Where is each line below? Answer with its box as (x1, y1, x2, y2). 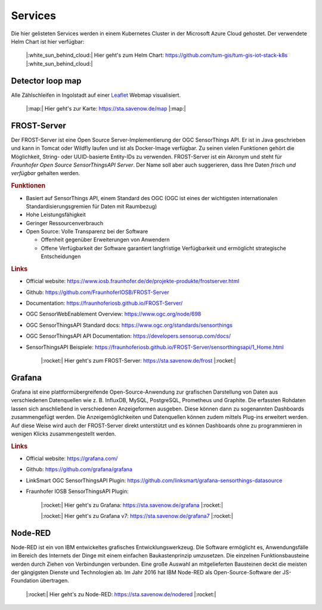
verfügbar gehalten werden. (11, 170, 80, 177)
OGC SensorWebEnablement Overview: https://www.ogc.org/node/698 (26, 311, 202, 318)
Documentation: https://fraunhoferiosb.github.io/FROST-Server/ (26, 299, 183, 307)
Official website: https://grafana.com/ (26, 455, 118, 462)
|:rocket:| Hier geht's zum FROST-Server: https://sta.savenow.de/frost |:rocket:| (41, 357, 236, 364)
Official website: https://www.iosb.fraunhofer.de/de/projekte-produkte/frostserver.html (26, 278, 240, 285)
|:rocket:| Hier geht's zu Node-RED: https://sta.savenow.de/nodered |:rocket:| (26, 590, 216, 597)
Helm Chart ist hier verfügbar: (11, 38, 85, 45)
